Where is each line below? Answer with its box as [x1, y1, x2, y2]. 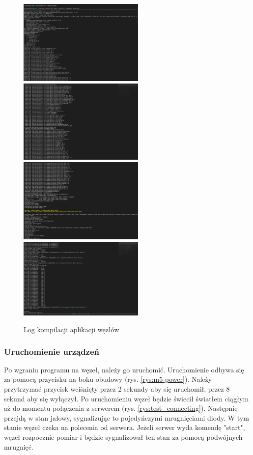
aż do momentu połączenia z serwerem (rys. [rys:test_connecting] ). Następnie [4, 403, 238, 413]
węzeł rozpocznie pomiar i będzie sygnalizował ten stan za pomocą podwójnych [4, 431, 243, 442]
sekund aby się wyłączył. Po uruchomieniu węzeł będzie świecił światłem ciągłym [4, 393, 249, 403]
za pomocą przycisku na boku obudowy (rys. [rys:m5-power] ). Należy [4, 374, 212, 384]
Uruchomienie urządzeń [4, 345, 100, 357]
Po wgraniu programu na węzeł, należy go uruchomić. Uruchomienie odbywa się [4, 364, 244, 374]
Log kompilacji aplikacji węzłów [24, 324, 119, 334]
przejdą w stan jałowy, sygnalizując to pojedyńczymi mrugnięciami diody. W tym [4, 412, 249, 423]
